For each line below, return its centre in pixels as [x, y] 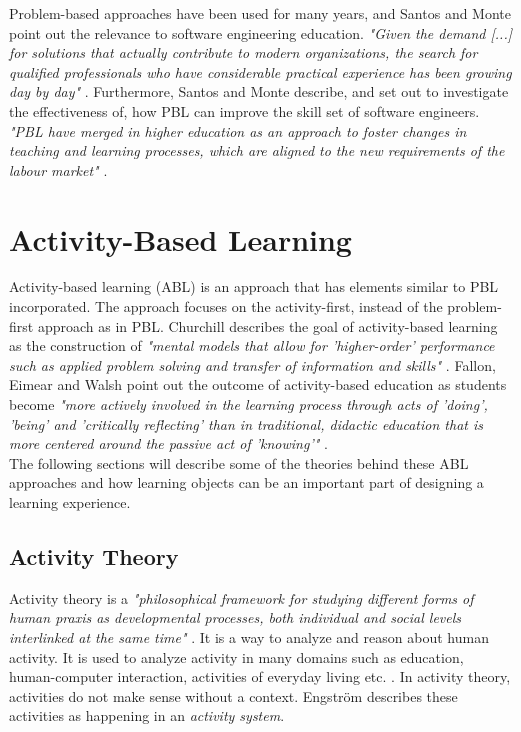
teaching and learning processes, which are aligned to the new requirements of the [257, 150]
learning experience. [70, 502]
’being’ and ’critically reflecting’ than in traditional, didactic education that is [246, 423]
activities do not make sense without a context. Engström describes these [233, 695]
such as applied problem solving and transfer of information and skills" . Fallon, [252, 364]
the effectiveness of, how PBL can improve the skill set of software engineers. [244, 110]
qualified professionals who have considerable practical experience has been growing [260, 71]
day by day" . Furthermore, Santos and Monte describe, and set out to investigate [259, 91]
